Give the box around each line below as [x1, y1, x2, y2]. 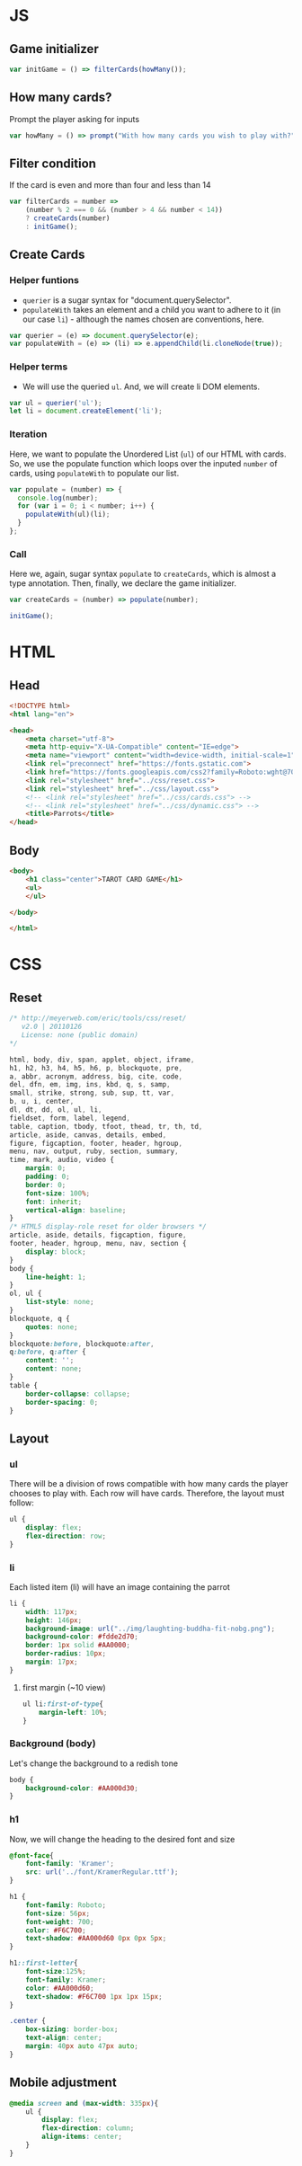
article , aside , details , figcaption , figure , [9, 1230, 187, 1240]
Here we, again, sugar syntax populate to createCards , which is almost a [9, 568, 277, 580]
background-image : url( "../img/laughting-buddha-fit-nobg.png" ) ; [25, 1624, 276, 1633]
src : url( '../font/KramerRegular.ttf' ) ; [25, 1868, 179, 1877]
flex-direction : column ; [41, 2124, 135, 2133]
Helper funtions [9, 274, 79, 287]
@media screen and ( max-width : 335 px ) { [9, 2099, 159, 2108]
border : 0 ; [25, 1180, 67, 1189]
